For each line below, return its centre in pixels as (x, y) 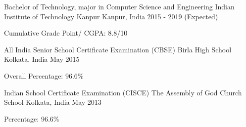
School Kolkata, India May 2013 (53, 102)
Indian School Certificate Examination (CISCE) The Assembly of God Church (123, 92)
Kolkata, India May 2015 (42, 59)
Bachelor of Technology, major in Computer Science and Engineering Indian (119, 6)
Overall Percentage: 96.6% (44, 75)
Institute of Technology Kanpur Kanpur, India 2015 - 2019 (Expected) (111, 16)
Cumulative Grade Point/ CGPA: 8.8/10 (66, 33)
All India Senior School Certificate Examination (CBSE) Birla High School (118, 49)
